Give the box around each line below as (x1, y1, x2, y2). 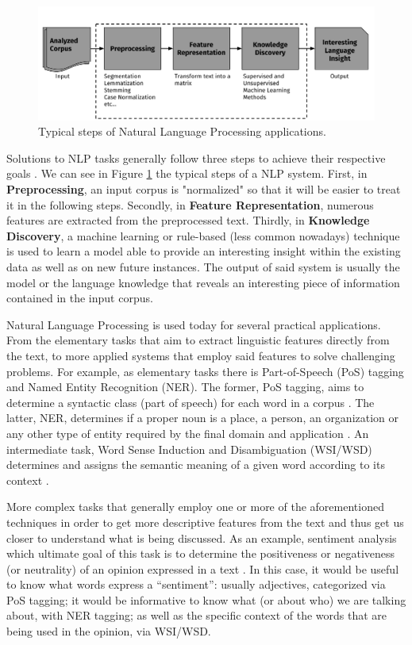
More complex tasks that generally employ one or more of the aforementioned (6, 498, 384, 515)
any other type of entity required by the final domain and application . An (6, 424, 369, 441)
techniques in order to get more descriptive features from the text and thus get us (6, 513, 404, 530)
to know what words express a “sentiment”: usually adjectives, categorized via (6, 576, 386, 593)
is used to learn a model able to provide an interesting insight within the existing (6, 243, 401, 259)
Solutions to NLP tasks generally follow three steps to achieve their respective (6, 149, 386, 166)
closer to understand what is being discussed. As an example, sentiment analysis (6, 529, 397, 546)
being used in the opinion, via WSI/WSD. (6, 623, 211, 639)
